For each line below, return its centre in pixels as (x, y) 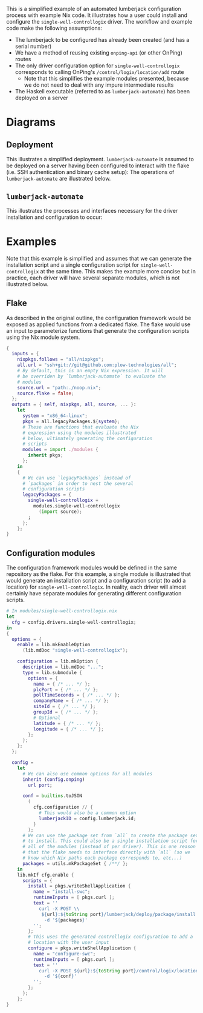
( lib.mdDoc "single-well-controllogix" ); (75, 650)
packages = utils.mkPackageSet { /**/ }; (75, 863)
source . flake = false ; (46, 393)
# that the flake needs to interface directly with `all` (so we (106, 852)
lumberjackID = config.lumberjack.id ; (87, 818)
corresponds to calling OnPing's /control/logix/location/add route (99, 72)
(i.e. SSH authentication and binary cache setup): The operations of (90, 172)
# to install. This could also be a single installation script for (110, 841)
